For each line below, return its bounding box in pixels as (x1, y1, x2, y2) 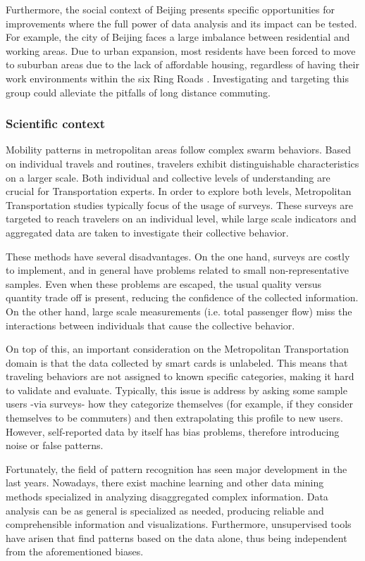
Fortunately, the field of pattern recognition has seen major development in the (6, 461, 347, 476)
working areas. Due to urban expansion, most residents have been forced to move (6, 43, 356, 58)
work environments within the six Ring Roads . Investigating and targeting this (6, 70, 349, 85)
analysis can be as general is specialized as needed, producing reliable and (6, 503, 324, 517)
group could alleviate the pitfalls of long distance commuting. (6, 84, 271, 99)
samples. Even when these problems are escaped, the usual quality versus (6, 276, 322, 291)
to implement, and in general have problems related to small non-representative (6, 263, 349, 277)
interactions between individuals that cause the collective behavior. (6, 317, 295, 332)
